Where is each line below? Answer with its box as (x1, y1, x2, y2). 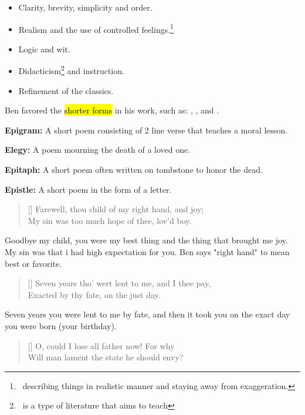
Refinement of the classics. (18, 84, 114, 96)
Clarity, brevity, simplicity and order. (18, 1, 152, 13)
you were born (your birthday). (5, 320, 117, 332)
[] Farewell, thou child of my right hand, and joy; (28, 203, 204, 215)
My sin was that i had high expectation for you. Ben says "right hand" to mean (5, 246, 290, 258)
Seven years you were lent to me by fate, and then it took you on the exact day (5, 308, 290, 320)
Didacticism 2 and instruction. (18, 63, 124, 77)
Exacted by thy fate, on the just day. (28, 288, 161, 300)
